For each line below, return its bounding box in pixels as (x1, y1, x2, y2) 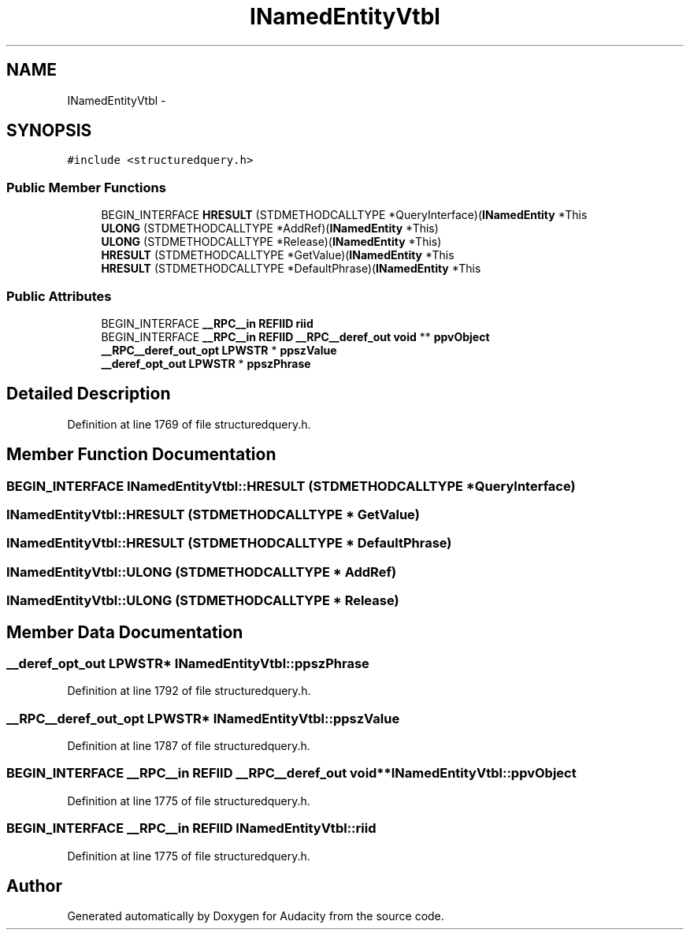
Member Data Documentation (6, 622, 243, 642)
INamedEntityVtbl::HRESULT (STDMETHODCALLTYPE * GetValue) (6, 507, 420, 522)
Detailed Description (6, 384, 171, 404)
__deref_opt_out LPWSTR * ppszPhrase (101, 356, 311, 370)
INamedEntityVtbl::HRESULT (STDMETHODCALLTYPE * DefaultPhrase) (6, 535, 452, 552)
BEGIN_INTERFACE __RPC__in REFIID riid (101, 316, 313, 330)
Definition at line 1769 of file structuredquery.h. (67, 417, 311, 431)
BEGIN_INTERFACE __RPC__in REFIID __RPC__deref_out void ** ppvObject (101, 329, 490, 344)
